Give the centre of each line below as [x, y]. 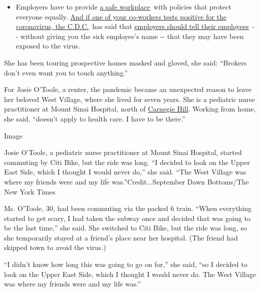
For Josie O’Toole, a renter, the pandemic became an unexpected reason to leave [128, 89]
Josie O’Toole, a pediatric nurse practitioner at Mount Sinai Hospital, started [123, 152]
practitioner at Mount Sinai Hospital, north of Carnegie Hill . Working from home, [130, 109]
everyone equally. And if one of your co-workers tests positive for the [121, 16]
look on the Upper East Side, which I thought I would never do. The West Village [130, 274]
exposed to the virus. [48, 46]
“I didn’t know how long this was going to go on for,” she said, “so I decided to [126, 264]
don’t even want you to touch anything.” [66, 72]
